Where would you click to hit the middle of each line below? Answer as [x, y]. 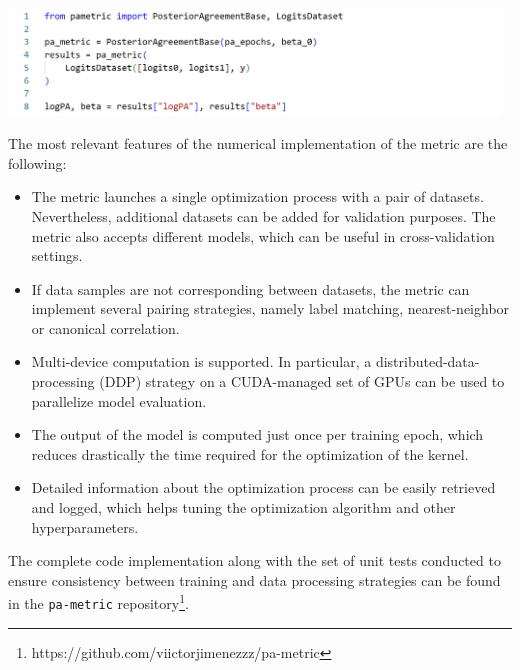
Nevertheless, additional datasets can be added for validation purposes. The [263, 215]
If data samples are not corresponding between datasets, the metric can [250, 288]
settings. [57, 255]
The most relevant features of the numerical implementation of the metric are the [258, 143]
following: [37, 162]
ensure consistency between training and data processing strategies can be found [254, 579]
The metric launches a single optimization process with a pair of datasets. [257, 196]
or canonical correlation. [105, 327]
